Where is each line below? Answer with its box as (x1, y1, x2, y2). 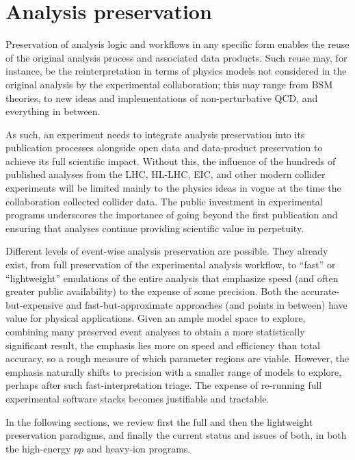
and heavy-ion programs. (86, 441, 191, 455)
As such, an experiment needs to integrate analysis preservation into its (5, 127, 305, 141)
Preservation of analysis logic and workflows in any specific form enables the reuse (5, 37, 350, 51)
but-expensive (5, 297, 64, 311)
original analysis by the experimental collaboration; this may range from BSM (5, 77, 333, 91)
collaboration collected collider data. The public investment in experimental (5, 194, 323, 208)
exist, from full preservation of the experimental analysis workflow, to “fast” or (5, 257, 336, 272)
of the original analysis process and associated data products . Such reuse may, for (5, 50, 347, 64)
